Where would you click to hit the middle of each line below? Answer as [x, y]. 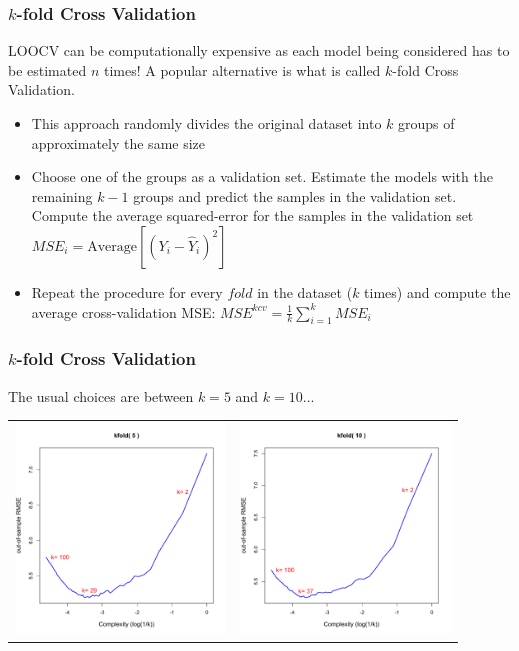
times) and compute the [437, 291]
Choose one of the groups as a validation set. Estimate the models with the [262, 176]
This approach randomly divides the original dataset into [206, 123]
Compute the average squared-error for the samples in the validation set [252, 215]
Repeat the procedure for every [127, 291]
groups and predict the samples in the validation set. [295, 195]
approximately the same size [118, 142]
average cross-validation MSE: [123, 311]
